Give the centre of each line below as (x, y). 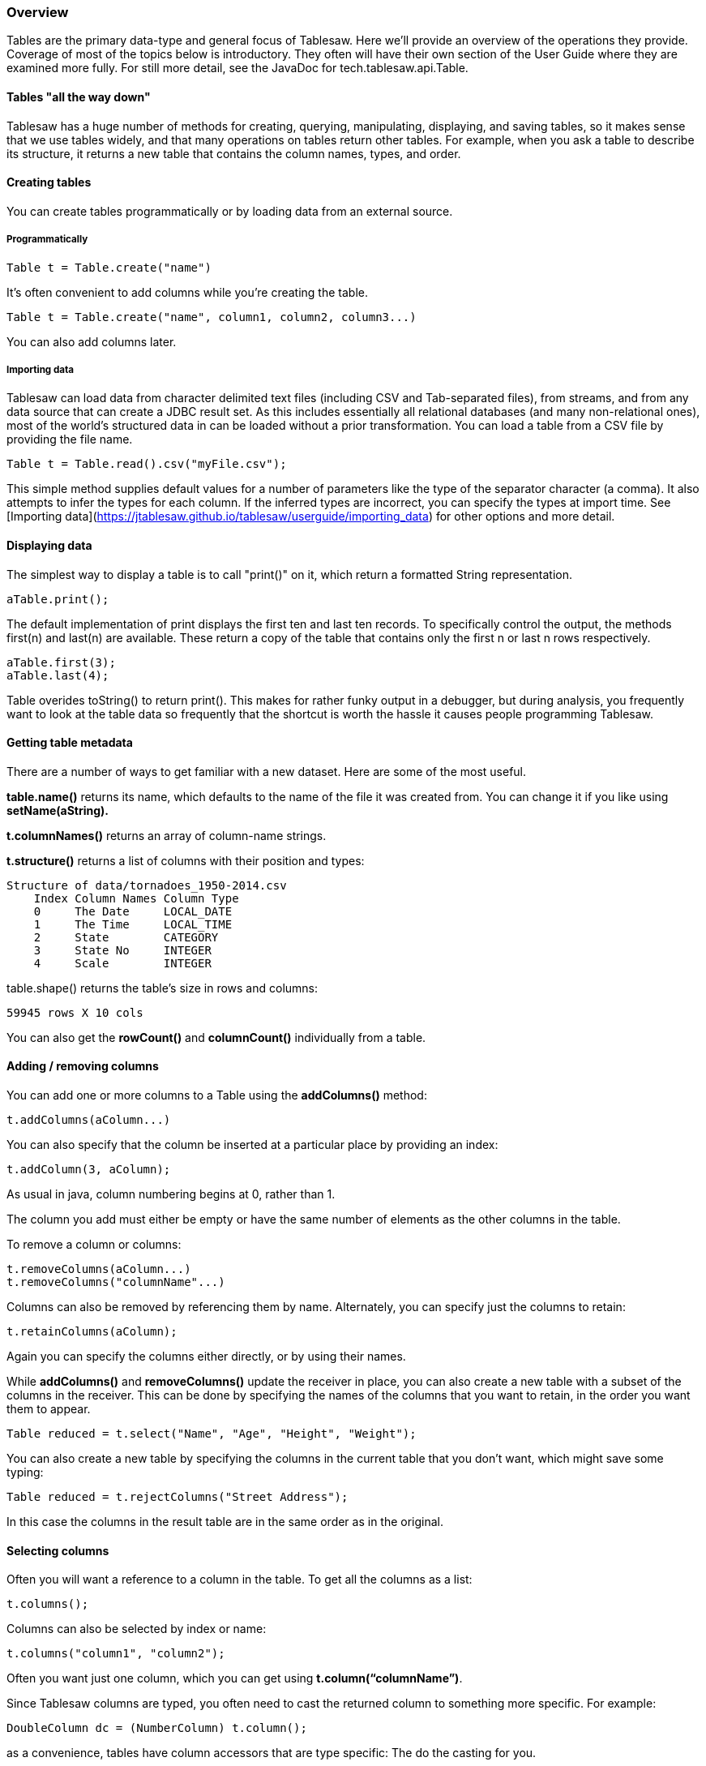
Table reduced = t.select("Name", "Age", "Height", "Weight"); (212, 1434)
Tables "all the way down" (79, 96)
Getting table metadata (70, 743)
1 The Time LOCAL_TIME (133, 924)
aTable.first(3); (61, 662)
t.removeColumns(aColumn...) (99, 1269)
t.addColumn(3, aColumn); (89, 1170)
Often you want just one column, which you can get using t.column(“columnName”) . (235, 1678)
